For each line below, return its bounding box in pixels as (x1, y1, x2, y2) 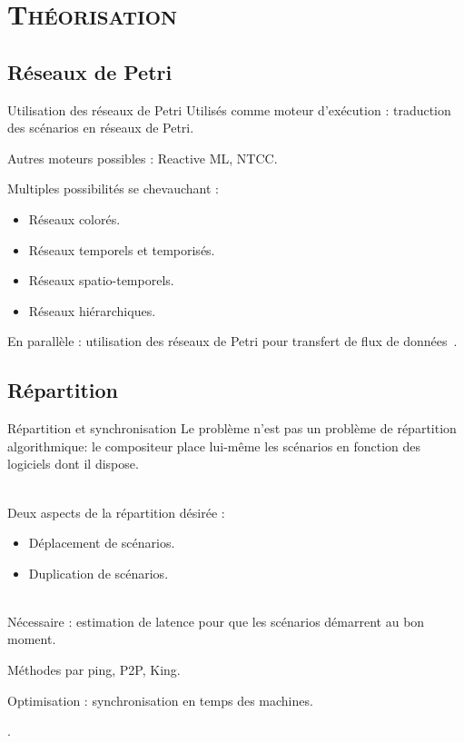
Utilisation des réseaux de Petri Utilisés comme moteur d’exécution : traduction (7, 100, 451, 119)
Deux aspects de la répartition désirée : (7, 502, 225, 521)
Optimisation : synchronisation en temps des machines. (7, 690, 313, 709)
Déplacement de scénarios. (28, 533, 175, 552)
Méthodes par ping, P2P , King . (7, 660, 181, 679)
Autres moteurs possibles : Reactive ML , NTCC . (7, 148, 278, 167)
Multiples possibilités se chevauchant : (7, 179, 219, 198)
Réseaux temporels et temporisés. (28, 240, 215, 259)
